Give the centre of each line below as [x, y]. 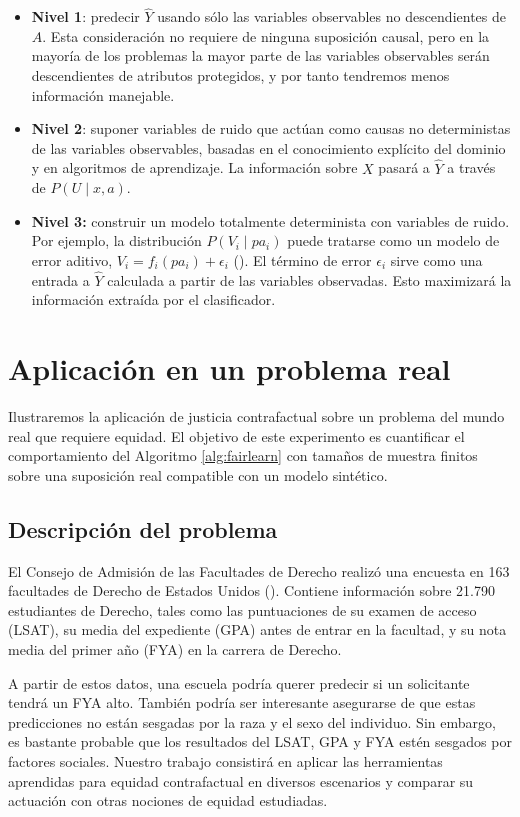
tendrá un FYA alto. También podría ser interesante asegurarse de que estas [242, 702]
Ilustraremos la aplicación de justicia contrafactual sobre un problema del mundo [256, 416]
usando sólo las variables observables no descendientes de [331, 16]
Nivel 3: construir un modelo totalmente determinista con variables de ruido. [270, 220]
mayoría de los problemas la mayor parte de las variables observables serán [260, 55]
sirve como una [436, 259]
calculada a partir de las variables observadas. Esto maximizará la [309, 279]
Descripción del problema [143, 528]
